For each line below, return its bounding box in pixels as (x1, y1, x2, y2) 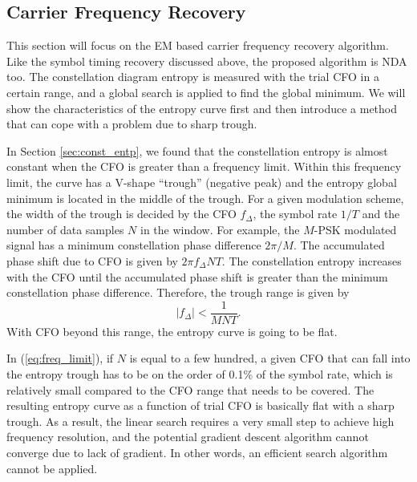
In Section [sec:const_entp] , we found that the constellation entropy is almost (6, 142, 388, 159)
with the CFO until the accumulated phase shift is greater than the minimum (6, 268, 388, 285)
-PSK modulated (314, 221, 397, 237)
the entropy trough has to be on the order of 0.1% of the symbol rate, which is (6, 365, 393, 382)
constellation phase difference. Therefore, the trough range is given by (6, 284, 350, 301)
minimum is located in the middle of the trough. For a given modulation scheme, (6, 189, 404, 206)
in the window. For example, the (140, 221, 300, 237)
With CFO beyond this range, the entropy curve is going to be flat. (6, 322, 338, 339)
